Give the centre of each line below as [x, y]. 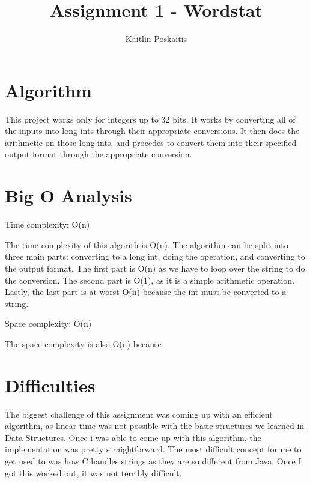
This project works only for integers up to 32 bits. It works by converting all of [150, 119]
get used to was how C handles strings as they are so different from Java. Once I [153, 461]
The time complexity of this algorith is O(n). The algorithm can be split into [147, 244]
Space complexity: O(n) [48, 324]
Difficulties [50, 385]
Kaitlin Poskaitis [156, 39]
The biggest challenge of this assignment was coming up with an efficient [139, 414]
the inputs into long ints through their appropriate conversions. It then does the [152, 131]
